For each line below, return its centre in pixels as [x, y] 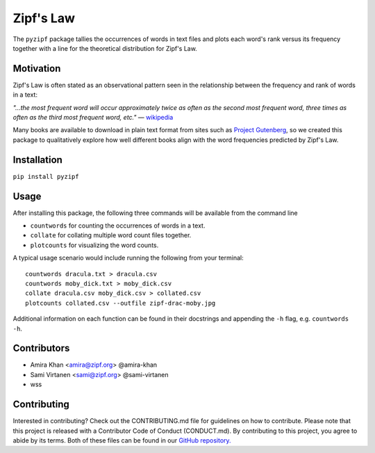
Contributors [41, 348]
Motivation [37, 69]
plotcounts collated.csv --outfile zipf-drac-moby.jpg [120, 303]
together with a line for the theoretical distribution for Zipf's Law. [105, 48]
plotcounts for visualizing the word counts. [94, 245]
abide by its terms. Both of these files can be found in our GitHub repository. [122, 440]
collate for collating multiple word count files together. [111, 235]
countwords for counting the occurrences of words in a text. [118, 225]
